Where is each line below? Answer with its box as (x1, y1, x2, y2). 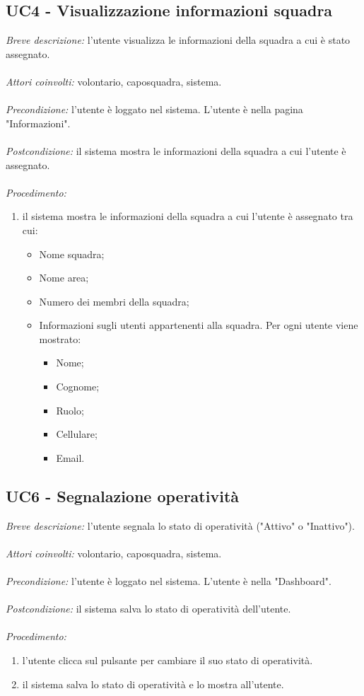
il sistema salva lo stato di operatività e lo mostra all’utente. (22, 676, 284, 691)
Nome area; (39, 270, 89, 285)
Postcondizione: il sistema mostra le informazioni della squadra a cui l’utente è (6, 143, 346, 158)
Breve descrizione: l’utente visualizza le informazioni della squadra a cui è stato (6, 33, 351, 47)
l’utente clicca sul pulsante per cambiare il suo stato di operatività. (22, 653, 313, 667)
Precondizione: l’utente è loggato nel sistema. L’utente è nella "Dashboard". (6, 574, 331, 588)
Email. (56, 450, 85, 465)
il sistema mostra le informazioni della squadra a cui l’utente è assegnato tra (22, 209, 353, 224)
